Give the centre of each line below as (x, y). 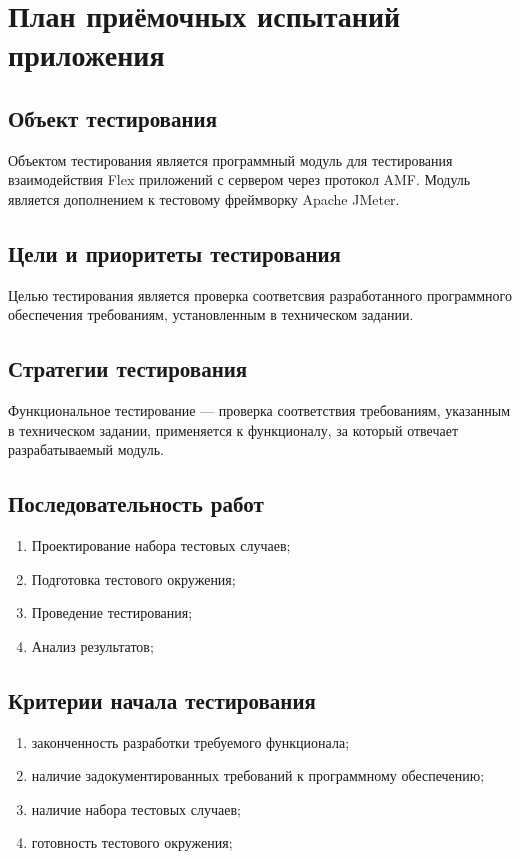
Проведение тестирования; (112, 612)
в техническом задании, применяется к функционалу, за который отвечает (233, 429)
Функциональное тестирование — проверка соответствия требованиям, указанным (259, 410)
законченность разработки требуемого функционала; (190, 741)
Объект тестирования (113, 117)
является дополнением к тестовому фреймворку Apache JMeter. (204, 198)
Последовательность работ (136, 503)
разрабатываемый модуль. (86, 449)
